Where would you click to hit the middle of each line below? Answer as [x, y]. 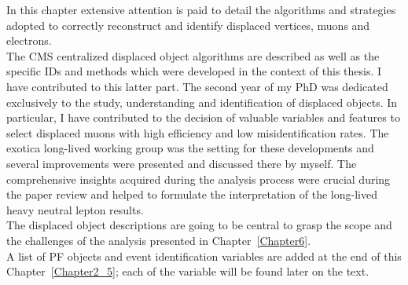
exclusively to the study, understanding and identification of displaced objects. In [202, 102]
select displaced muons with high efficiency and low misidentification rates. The [198, 132]
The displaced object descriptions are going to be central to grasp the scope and [199, 225]
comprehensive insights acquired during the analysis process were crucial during [198, 179]
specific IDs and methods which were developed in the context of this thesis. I [194, 71]
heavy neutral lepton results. [75, 209]
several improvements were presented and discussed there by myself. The [182, 163]
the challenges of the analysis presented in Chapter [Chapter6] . [159, 240]
